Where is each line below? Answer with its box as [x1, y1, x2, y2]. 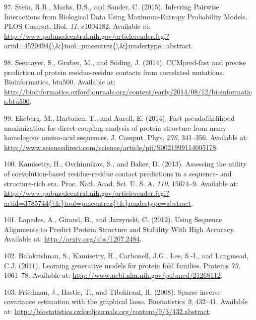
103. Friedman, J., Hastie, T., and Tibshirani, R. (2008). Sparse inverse [4, 286, 221, 297]
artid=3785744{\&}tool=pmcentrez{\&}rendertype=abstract [4, 197, 192, 208]
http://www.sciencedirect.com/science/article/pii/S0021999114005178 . [4, 142, 218, 152]
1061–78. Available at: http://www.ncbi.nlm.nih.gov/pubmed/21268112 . [4, 270, 223, 280]
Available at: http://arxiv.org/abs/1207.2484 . [4, 234, 142, 244]
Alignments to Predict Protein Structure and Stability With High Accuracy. [4, 224, 235, 234]
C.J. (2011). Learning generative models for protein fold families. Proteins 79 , [4, 260, 240, 270]
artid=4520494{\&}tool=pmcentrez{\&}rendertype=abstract [4, 40, 192, 51]
